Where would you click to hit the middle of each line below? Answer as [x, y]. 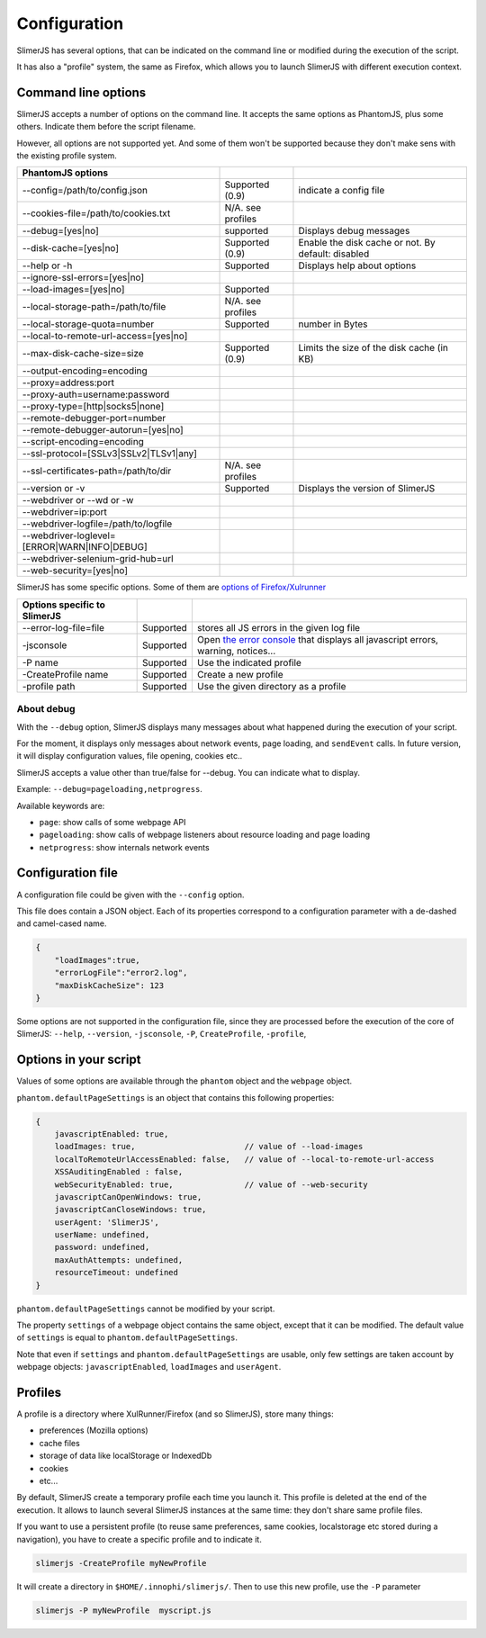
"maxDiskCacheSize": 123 [109, 985]
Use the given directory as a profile [271, 686]
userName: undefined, [102, 1235]
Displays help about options [357, 265]
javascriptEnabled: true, [112, 1134]
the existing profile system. [67, 156]
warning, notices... [236, 651]
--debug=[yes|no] [60, 231]
